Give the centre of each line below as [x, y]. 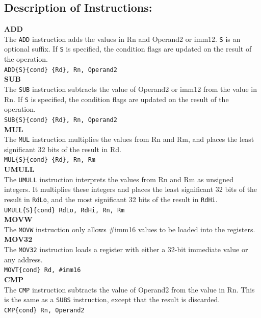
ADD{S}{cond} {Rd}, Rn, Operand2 [61, 70]
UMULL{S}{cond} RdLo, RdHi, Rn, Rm [64, 210]
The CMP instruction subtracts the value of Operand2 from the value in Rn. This [129, 289]
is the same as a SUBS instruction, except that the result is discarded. [112, 299]
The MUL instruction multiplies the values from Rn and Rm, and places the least [129, 139]
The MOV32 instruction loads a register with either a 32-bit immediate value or [126, 249]
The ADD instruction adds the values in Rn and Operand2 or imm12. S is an [122, 39]
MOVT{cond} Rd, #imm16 [43, 270]
